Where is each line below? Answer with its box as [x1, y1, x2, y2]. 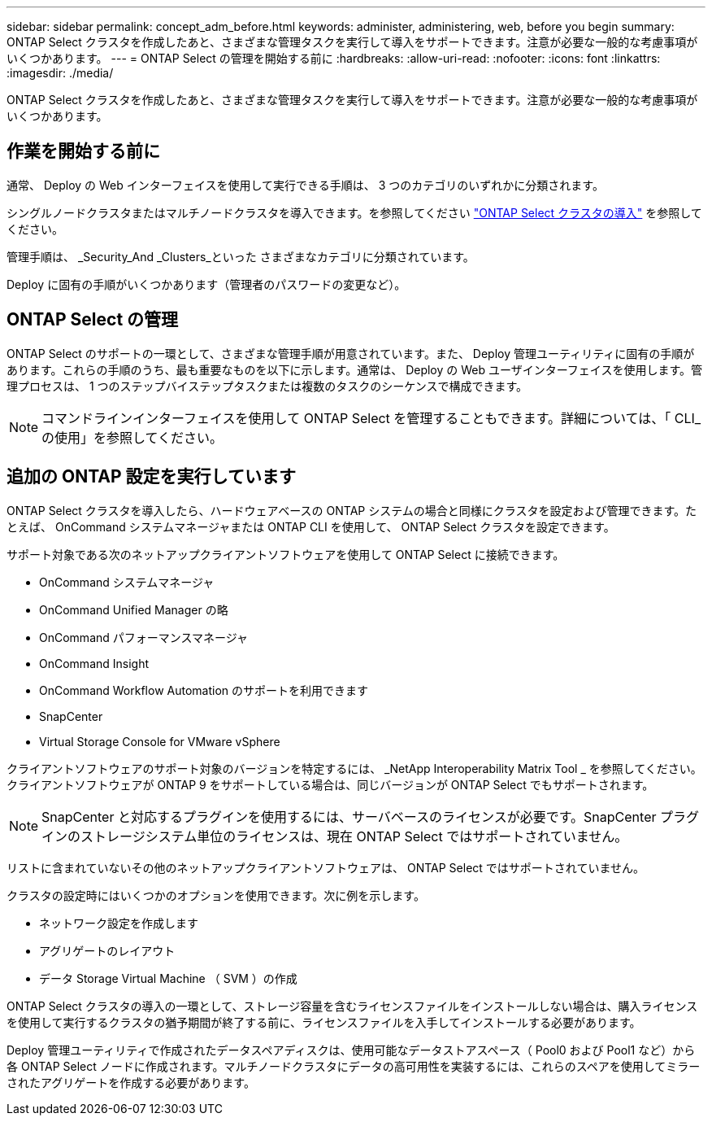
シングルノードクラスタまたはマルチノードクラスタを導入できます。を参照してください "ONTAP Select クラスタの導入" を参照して [7, 205, 702, 220]
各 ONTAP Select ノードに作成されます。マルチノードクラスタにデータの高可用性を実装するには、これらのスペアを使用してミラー [7, 1059, 701, 1073]
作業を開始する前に [7, 141, 160, 162]
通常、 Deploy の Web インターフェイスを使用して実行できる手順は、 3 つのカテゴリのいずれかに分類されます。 [7, 177, 604, 192]
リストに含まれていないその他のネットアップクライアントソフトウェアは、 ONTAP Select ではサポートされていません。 [7, 860, 645, 875]
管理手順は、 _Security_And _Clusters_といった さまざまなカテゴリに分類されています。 [7, 249, 475, 264]
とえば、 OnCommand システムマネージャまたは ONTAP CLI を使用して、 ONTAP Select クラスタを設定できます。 [7, 519, 615, 534]
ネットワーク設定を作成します [39, 915, 198, 930]
